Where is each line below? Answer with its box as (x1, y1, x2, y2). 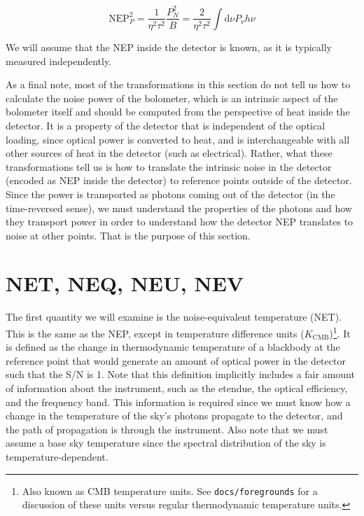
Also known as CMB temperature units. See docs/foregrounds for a (22, 483, 318, 498)
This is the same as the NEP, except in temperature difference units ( (6, 326, 304, 340)
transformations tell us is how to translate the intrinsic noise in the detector (6, 159, 332, 174)
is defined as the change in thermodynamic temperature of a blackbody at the (6, 340, 340, 354)
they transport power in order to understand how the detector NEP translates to (6, 214, 353, 229)
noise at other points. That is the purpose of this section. (6, 228, 251, 242)
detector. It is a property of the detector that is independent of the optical (6, 118, 325, 132)
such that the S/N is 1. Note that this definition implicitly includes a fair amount (6, 367, 355, 382)
